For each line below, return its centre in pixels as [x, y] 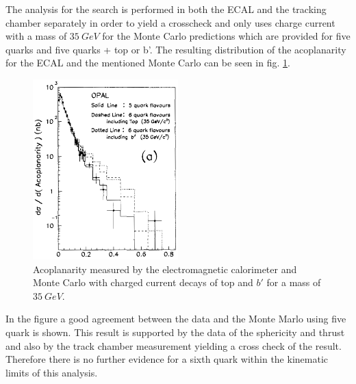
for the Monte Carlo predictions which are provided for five [226, 36]
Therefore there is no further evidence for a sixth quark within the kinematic [167, 359]
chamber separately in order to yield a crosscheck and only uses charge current [170, 22]
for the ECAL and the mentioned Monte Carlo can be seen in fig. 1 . [148, 63]
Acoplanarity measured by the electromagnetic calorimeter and [165, 269]
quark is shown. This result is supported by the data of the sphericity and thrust [175, 332]
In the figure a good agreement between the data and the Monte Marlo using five [176, 319]
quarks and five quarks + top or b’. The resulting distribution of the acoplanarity [176, 49]
